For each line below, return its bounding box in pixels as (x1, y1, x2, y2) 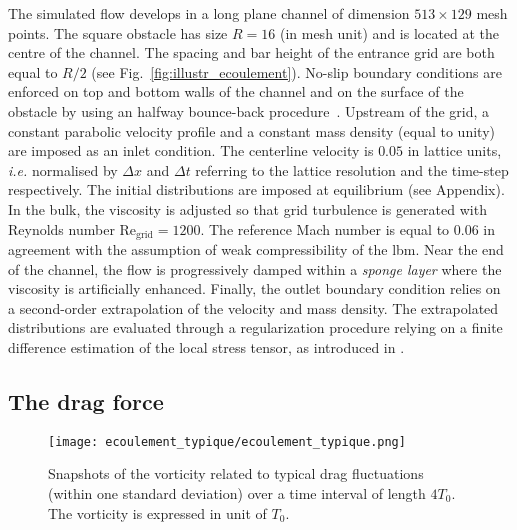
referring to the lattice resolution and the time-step (195, 159, 509, 180)
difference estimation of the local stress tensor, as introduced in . (8, 336, 405, 357)
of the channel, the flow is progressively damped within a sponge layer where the (8, 258, 502, 279)
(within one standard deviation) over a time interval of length (48, 483, 426, 503)
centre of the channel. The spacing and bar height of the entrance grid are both (8, 42, 495, 63)
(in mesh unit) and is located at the (279, 22, 500, 43)
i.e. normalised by (8, 159, 118, 180)
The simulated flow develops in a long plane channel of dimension (8, 3, 410, 23)
